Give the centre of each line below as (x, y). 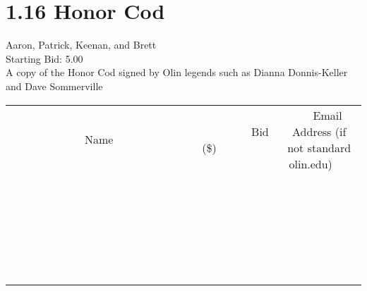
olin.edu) (311, 163)
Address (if (319, 131)
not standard (319, 147)
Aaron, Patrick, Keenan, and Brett (81, 45)
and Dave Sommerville (54, 86)
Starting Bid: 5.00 (44, 58)
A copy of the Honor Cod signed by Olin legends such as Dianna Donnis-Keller (177, 72)
